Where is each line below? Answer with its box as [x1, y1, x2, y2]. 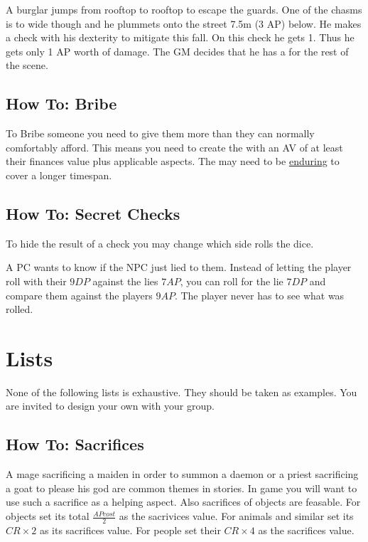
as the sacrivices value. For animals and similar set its [119, 509, 354, 524]
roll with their [6, 273, 67, 288]
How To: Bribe [6, 92, 117, 115]
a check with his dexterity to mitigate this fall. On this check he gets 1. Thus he [6, 30, 355, 45]
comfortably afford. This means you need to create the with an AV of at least [6, 139, 343, 154]
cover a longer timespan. [6, 167, 112, 182]
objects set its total [6, 509, 90, 524]
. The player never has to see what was [174, 287, 345, 302]
